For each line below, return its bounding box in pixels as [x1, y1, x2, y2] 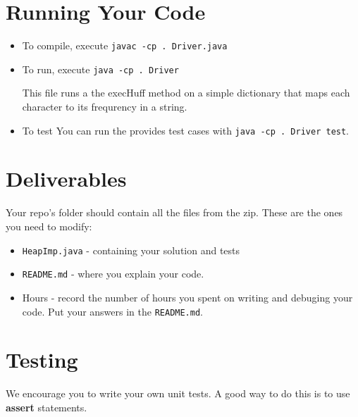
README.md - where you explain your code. [22, 266, 204, 281]
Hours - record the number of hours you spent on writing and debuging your [22, 290, 353, 304]
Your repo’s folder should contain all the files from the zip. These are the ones [6, 205, 343, 220]
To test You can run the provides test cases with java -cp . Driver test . [22, 123, 350, 137]
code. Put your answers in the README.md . [22, 304, 204, 318]
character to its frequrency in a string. [22, 99, 187, 114]
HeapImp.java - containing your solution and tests [22, 242, 240, 257]
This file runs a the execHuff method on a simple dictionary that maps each [22, 85, 350, 100]
